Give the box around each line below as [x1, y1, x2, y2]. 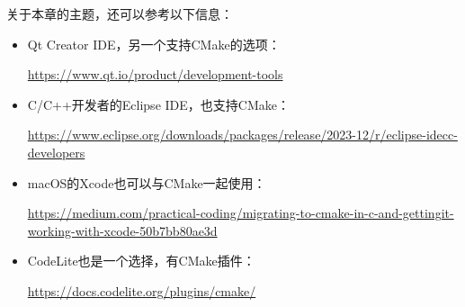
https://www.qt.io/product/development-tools [27, 65, 283, 84]
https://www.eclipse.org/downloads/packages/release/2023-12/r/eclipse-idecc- [27, 125, 458, 144]
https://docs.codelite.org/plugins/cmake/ [27, 281, 256, 300]
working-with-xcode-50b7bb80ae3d [27, 221, 218, 239]
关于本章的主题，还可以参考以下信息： [6, 5, 233, 23]
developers [27, 142, 85, 161]
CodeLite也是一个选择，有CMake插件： [27, 251, 255, 270]
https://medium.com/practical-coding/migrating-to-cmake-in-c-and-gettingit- [27, 203, 454, 222]
